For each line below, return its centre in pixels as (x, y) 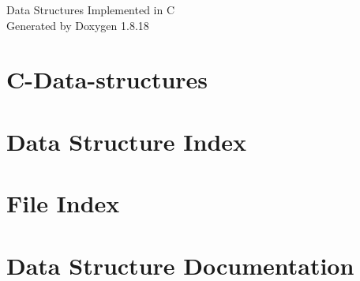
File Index (63, 203)
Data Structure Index (127, 141)
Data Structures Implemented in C (91, 9)
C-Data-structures (107, 79)
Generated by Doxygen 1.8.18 (78, 25)
